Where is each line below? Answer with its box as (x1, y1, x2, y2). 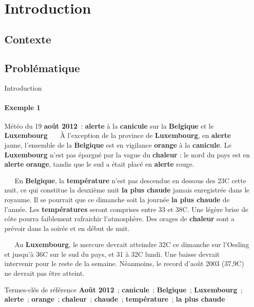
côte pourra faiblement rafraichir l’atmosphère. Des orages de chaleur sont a (4, 213, 235, 224)
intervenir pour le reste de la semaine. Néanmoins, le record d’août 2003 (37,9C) (4, 258, 244, 269)
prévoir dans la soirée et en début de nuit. (4, 223, 130, 233)
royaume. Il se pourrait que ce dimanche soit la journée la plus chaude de (4, 194, 230, 204)
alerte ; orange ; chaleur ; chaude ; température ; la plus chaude (4, 294, 225, 304)
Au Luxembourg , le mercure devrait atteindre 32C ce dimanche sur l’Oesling (14, 239, 249, 249)
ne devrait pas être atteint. (4, 268, 85, 278)
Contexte (4, 31, 51, 46)
